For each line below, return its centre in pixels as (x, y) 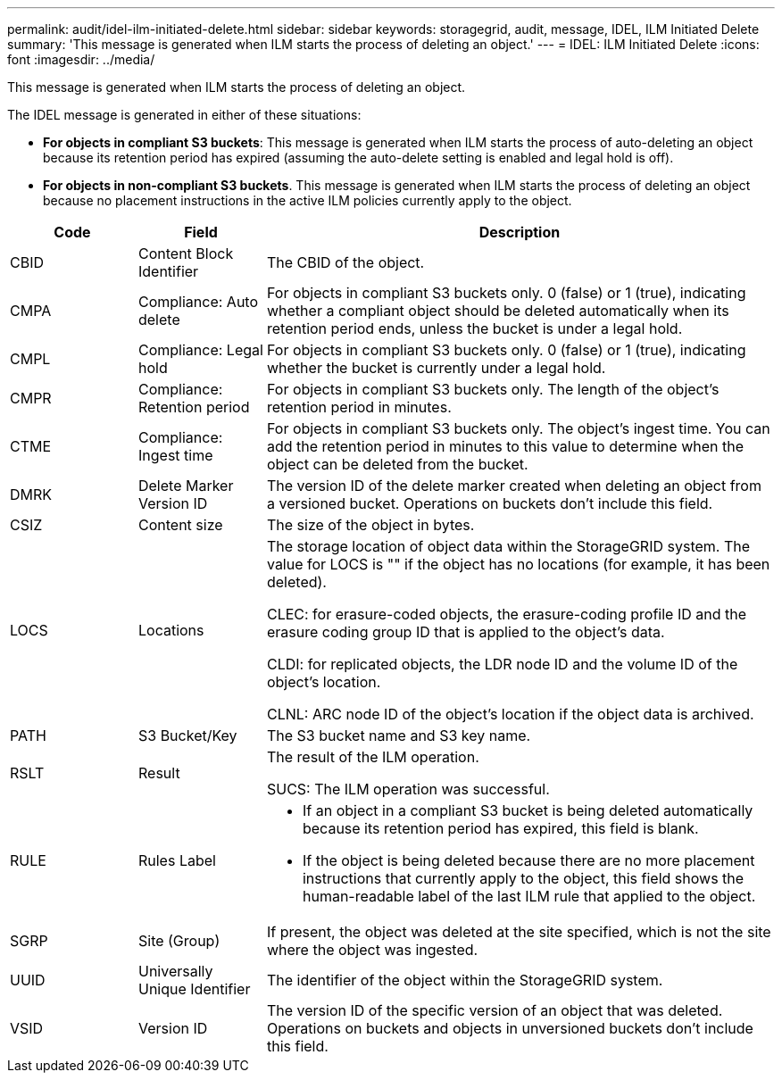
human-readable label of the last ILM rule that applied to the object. (529, 896)
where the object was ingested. (372, 950)
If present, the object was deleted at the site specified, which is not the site (519, 932)
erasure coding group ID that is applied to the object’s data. (466, 632)
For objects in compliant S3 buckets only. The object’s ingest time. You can (518, 428)
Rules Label (177, 860)
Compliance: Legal (200, 350)
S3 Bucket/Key (187, 735)
